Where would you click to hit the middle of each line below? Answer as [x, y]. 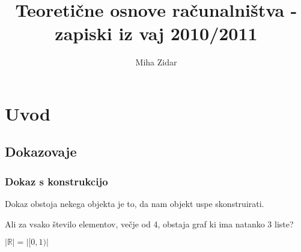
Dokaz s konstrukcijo [56, 181]
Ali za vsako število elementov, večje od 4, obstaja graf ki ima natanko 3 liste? [149, 223]
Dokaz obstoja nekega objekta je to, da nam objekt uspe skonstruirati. [135, 204]
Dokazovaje [41, 151]
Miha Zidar [156, 62]
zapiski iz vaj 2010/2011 [156, 33]
